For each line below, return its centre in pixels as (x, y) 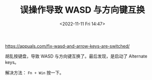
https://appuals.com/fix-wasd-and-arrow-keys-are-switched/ (67, 46)
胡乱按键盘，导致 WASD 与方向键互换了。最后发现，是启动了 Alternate (76, 56)
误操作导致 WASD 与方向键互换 (82, 10)
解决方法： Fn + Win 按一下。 (35, 72)
